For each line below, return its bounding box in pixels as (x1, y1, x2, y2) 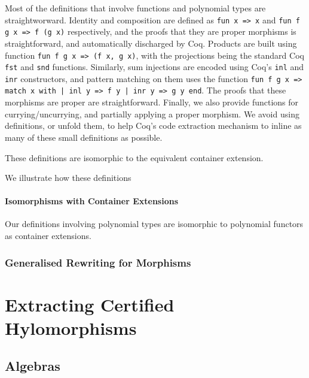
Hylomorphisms (5, 315, 137, 340)
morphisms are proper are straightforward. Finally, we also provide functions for (5, 96, 299, 108)
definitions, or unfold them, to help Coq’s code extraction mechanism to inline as (5, 119, 302, 132)
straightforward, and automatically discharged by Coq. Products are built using (5, 37, 297, 49)
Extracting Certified (5, 292, 175, 316)
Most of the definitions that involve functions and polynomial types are (5, 2, 266, 14)
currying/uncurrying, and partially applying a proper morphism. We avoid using (5, 107, 299, 120)
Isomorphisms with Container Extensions (5, 195, 179, 207)
